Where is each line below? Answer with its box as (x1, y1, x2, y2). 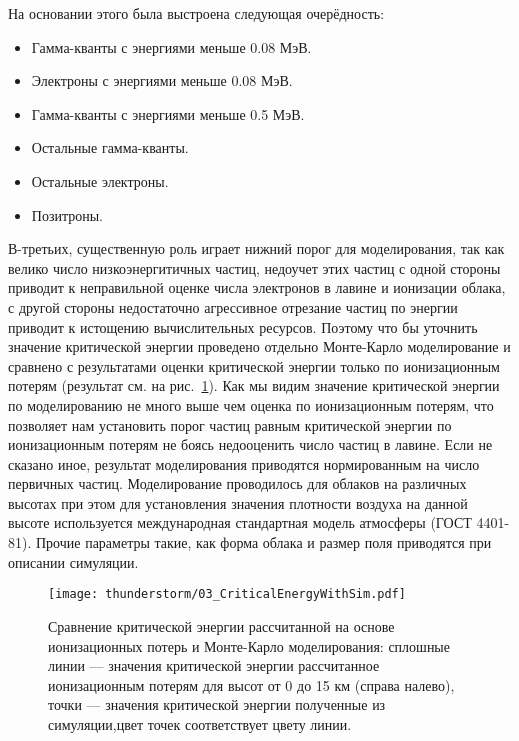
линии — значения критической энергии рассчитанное (48, 655, 380, 676)
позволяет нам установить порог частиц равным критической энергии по (8, 414, 452, 435)
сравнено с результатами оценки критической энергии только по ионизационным (8, 355, 500, 376)
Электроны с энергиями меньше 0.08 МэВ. (31, 70, 293, 91)
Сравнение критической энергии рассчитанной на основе (48, 615, 395, 636)
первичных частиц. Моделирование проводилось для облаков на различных (8, 473, 467, 494)
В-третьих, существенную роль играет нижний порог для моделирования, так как (8, 238, 505, 259)
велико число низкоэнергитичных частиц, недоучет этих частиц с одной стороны (8, 257, 501, 278)
